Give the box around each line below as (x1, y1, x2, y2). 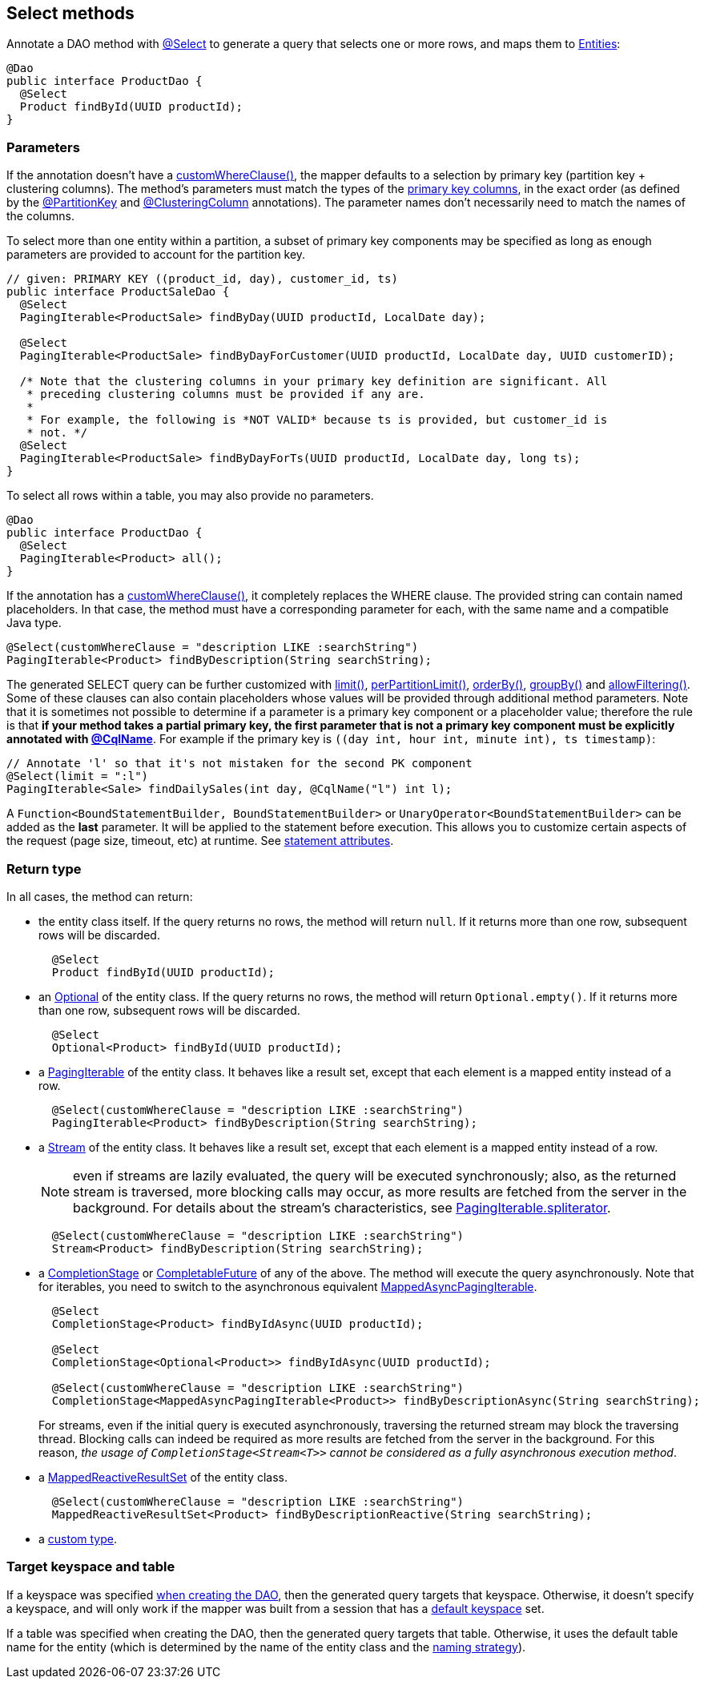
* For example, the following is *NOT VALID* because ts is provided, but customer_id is (26, 413, 608, 427)
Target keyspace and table (6, 1558, 175, 1575)
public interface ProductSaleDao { (6, 285, 230, 299)
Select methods (6, 3, 135, 23)
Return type (6, 860, 82, 877)
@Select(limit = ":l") (6, 770, 149, 783)
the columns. (6, 209, 74, 223)
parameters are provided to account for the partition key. (6, 247, 306, 262)
